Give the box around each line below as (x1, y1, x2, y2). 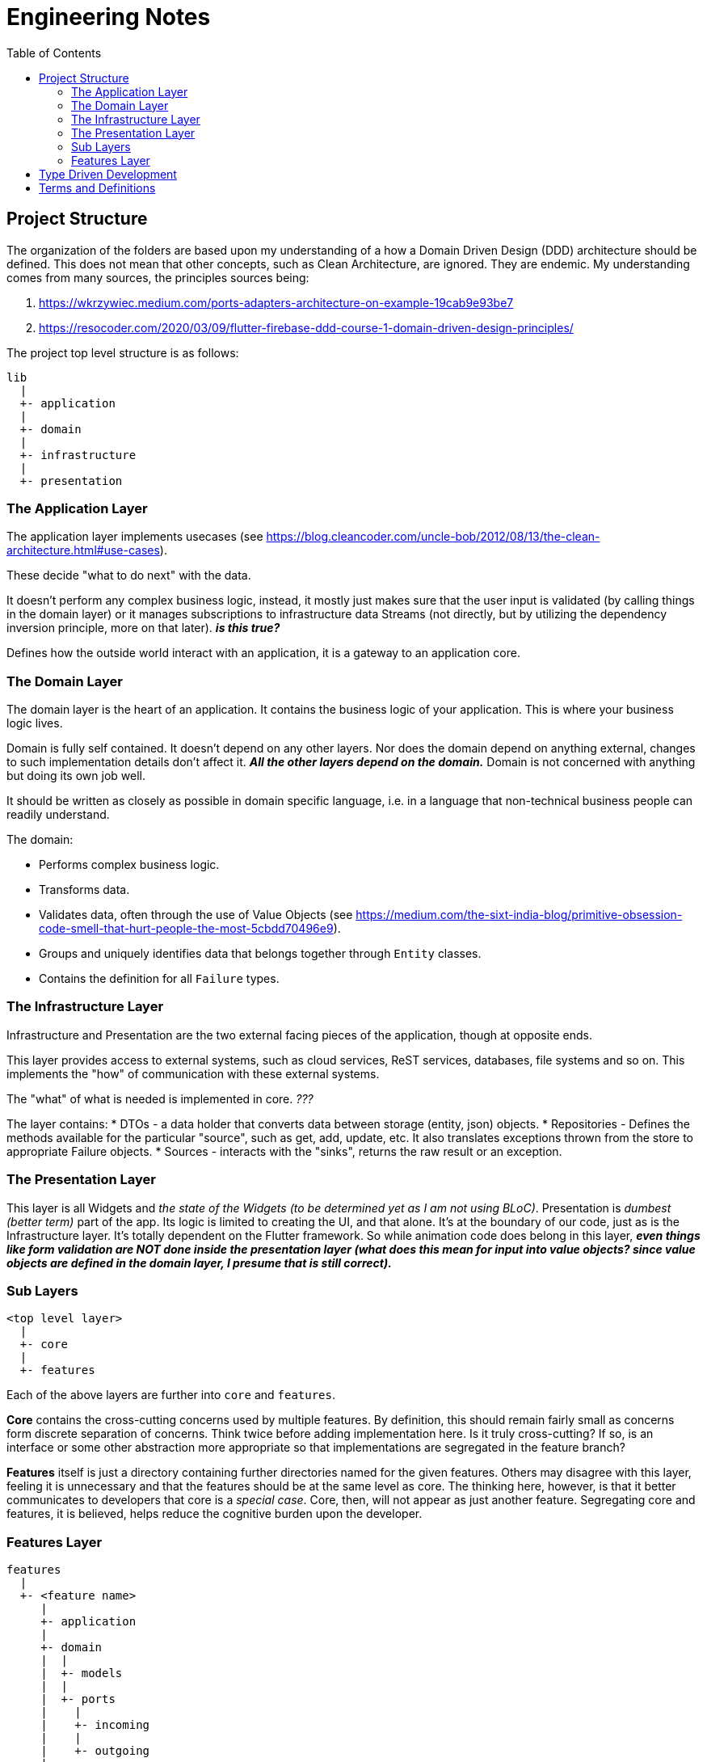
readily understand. (6, 807, 110, 822)
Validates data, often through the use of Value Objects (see (39, 908, 353, 922)
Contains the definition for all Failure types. (39, 972, 280, 986)
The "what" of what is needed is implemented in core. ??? (6, 1091, 314, 1106)
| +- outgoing (40, 1744, 150, 1758)
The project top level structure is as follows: (6, 345, 239, 360)
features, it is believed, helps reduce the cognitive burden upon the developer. (6, 1507, 423, 1521)
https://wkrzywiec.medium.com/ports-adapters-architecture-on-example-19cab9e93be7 (39, 295, 514, 310)
